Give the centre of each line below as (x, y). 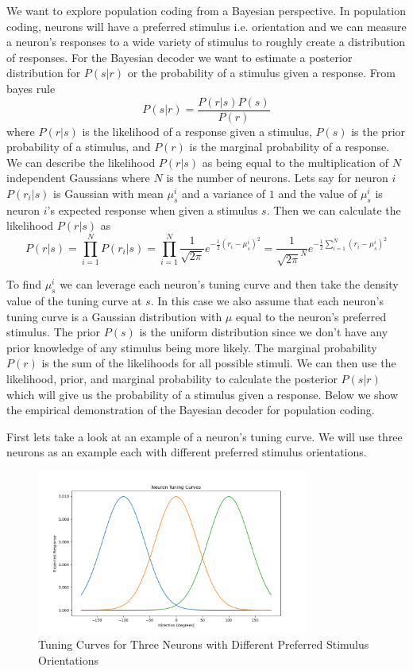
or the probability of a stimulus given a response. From (261, 73)
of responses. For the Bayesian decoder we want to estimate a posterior (179, 57)
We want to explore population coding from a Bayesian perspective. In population (206, 10)
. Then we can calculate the (334, 209)
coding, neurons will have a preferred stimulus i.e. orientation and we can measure (206, 26)
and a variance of (224, 193)
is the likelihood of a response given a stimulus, (197, 131)
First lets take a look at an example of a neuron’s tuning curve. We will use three (205, 436)
